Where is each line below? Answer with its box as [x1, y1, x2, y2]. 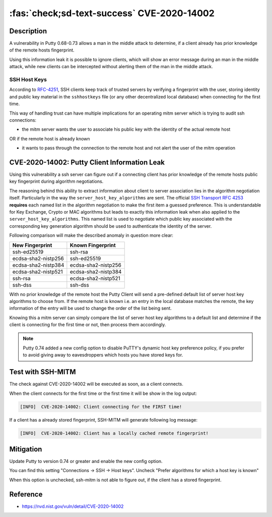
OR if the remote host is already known [9, 135, 90, 141]
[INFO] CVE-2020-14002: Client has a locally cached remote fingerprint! [20, 430, 209, 436]
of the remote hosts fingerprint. [9, 47, 75, 53]
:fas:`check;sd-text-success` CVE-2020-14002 [9, 8, 215, 19]
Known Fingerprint [70, 241, 116, 248]
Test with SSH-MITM [9, 368, 76, 376]
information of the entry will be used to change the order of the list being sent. [9, 305, 172, 312]
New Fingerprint [12, 241, 52, 248]
